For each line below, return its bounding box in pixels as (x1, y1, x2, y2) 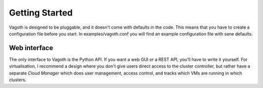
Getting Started (9, 7, 73, 18)
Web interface (9, 44, 54, 52)
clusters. (9, 77, 27, 83)
